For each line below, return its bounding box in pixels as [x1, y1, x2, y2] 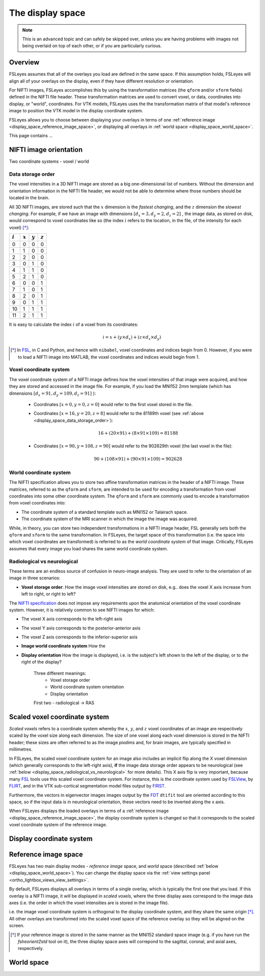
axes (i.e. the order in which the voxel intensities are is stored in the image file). [9, 900, 169, 906]
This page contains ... [9, 133, 53, 139]
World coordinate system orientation [50, 684, 124, 690]
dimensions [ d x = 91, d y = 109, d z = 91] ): [9, 390, 96, 397]
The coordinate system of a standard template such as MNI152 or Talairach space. [21, 509, 188, 515]
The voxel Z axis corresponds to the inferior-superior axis [21, 634, 138, 640]
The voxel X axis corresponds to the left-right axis [21, 616, 123, 622]
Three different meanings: [33, 670, 86, 676]
